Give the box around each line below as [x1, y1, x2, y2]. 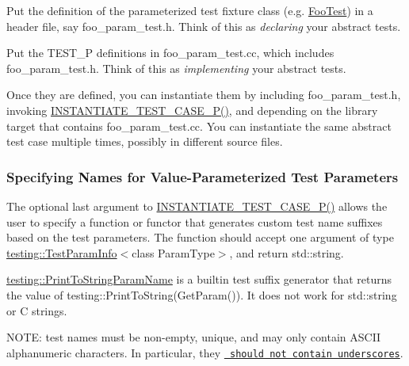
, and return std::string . [229, 244, 344, 261]
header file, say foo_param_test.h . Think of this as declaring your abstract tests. [6, 17, 401, 34]
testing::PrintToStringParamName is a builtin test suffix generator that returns [6, 271, 392, 288]
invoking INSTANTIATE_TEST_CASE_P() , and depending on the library [6, 101, 378, 118]
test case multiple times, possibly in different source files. [6, 133, 283, 150]
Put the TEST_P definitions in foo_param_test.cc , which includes [6, 44, 334, 61]
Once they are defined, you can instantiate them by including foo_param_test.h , [6, 86, 401, 103]
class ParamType [132, 244, 215, 261]
